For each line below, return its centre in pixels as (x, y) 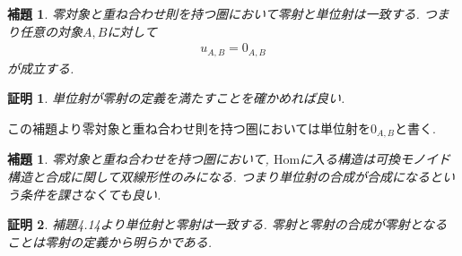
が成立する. (41, 68)
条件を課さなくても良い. (90, 194)
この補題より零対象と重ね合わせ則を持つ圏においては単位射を (189, 128)
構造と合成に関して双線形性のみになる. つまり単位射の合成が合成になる (218, 176)
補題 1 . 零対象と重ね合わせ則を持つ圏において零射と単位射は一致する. (214, 13)
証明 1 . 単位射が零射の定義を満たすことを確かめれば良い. (176, 98)
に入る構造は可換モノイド (375, 159)
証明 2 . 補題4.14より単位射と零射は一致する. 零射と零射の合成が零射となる (227, 224)
